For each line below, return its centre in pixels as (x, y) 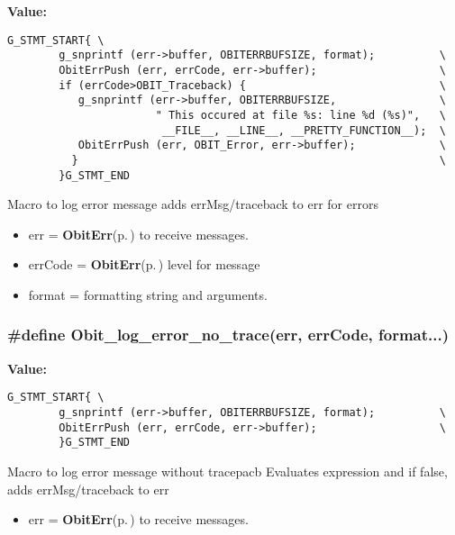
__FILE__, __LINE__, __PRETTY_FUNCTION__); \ (304, 130)
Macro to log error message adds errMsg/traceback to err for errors (193, 204)
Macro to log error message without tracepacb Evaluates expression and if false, (227, 471)
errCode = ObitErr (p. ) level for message (144, 264)
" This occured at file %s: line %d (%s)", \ (300, 115)
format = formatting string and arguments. (148, 294)
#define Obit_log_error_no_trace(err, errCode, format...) (228, 335)
